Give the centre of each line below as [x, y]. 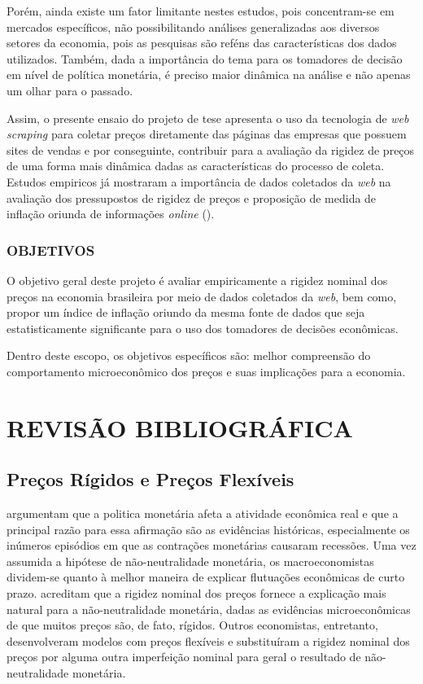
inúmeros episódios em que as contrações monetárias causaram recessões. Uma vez [211, 545]
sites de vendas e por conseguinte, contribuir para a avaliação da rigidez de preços [211, 149]
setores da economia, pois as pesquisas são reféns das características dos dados [202, 43]
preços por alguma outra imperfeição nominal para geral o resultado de [184, 657]
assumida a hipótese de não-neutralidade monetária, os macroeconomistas [190, 561]
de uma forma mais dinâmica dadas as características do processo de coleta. [196, 166]
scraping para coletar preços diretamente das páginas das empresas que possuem [207, 134]
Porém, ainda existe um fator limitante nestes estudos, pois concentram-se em [201, 11]
